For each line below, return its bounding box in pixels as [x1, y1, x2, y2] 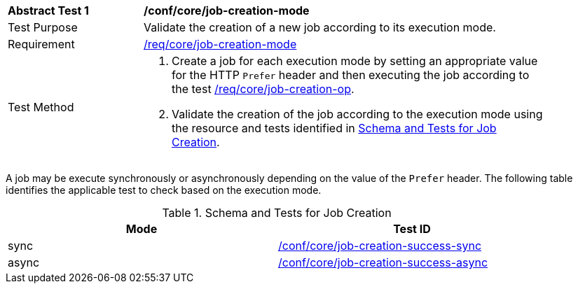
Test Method [8, 100, 74, 114]
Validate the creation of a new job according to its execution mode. [144, 20, 496, 34]
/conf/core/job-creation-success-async [278, 255, 488, 269]
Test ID [393, 222, 431, 236]
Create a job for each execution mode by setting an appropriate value [172, 54, 538, 68]
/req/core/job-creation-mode [144, 37, 297, 51]
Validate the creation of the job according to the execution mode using [172, 107, 543, 121]
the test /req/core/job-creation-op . [172, 82, 355, 96]
